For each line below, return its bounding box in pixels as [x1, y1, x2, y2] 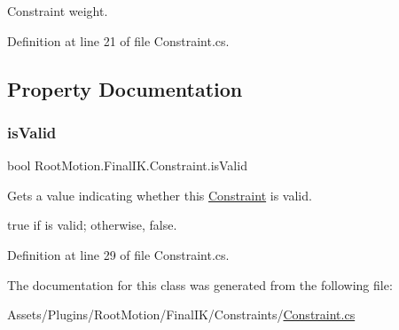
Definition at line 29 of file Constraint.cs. [7, 245, 230, 263]
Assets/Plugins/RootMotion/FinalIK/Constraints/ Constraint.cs [7, 305, 356, 324]
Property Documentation [7, 75, 243, 102]
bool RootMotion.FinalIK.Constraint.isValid [7, 156, 247, 175]
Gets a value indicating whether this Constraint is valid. [7, 185, 312, 204]
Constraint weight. [7, 2, 108, 20]
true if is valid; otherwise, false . [7, 216, 177, 234]
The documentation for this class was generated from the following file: [7, 275, 393, 294]
